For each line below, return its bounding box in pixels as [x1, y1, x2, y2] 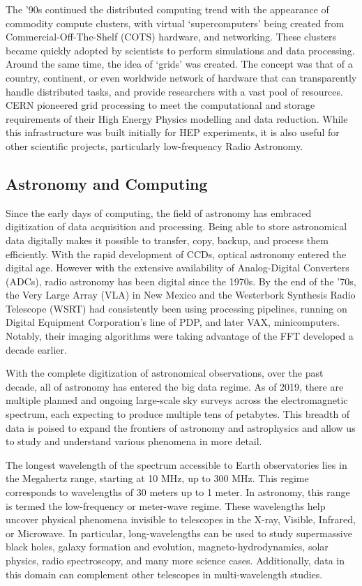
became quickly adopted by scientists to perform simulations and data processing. [6, 43, 355, 57]
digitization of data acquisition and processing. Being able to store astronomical [6, 219, 347, 234]
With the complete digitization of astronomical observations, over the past [6, 366, 324, 380]
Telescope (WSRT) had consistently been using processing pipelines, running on [6, 301, 347, 315]
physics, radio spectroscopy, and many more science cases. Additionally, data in [6, 553, 345, 567]
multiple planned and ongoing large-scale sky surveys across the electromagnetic [6, 393, 348, 407]
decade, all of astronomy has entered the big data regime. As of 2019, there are [6, 379, 344, 393]
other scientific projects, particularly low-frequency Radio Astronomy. [6, 138, 303, 153]
